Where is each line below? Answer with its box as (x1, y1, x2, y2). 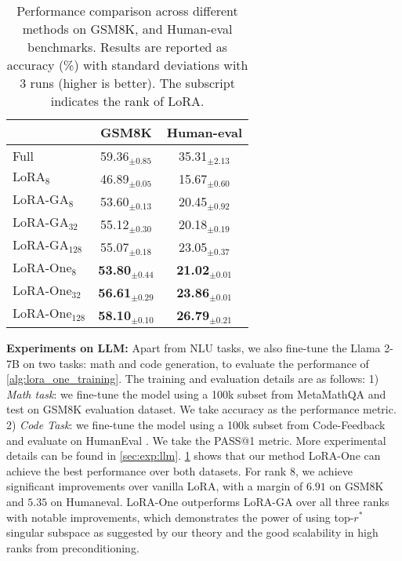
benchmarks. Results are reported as (27, 38, 228, 56)
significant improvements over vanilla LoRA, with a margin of (6, 478, 303, 494)
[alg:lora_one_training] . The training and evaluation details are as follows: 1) (6, 370, 379, 387)
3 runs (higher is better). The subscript (20, 74, 235, 92)
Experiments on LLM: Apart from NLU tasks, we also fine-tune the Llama (6, 340, 381, 355)
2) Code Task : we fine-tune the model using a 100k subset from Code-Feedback (6, 416, 386, 432)
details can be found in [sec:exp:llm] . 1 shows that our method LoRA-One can (6, 447, 381, 464)
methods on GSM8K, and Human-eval (22, 20, 233, 38)
